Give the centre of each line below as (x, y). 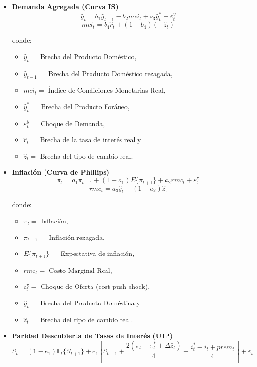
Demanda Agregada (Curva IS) (65, 6)
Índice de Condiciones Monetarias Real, (107, 90)
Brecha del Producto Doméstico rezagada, (111, 73)
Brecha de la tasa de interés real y (91, 139)
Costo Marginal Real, (80, 270)
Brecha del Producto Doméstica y (90, 302)
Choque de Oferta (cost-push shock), (95, 286)
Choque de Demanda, (73, 123)
